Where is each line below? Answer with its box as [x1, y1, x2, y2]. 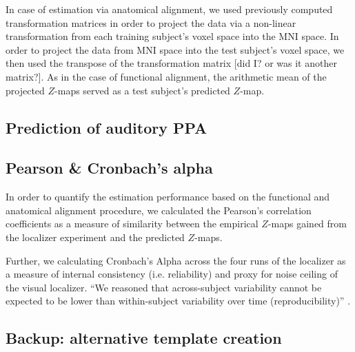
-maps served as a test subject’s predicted [54, 83, 230, 97]
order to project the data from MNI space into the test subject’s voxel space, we [6, 42, 345, 56]
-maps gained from [267, 216, 347, 231]
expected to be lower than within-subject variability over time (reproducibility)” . [6, 293, 351, 308]
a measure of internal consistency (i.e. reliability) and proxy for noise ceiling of [6, 267, 338, 281]
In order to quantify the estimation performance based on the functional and [6, 189, 330, 204]
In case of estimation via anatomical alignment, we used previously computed [6, 2, 333, 16]
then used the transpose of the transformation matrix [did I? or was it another [6, 56, 337, 70]
